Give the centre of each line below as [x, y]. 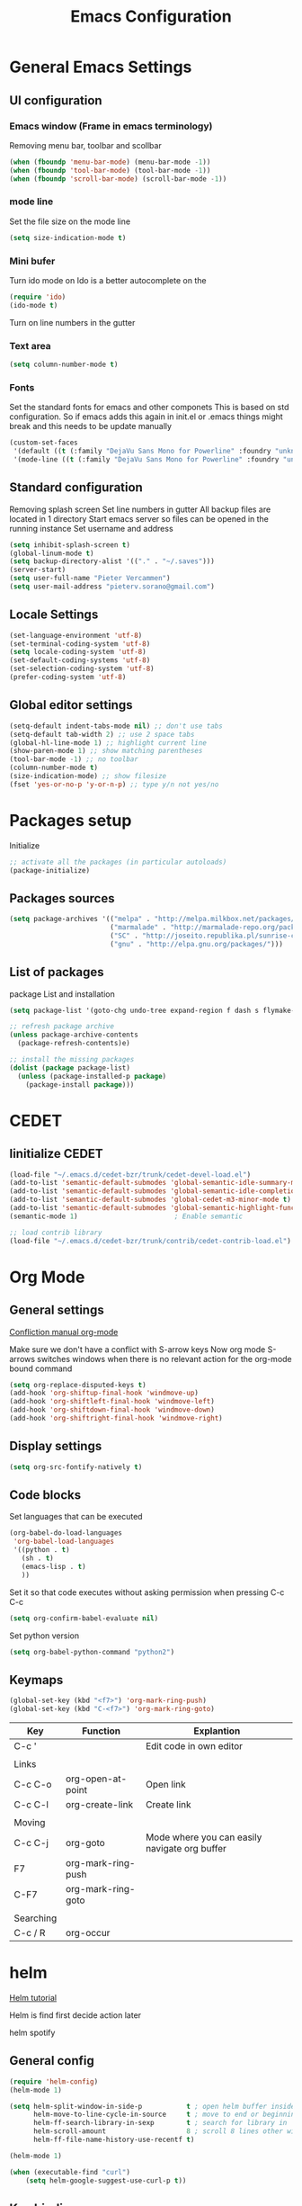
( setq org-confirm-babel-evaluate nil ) [84, 1618]
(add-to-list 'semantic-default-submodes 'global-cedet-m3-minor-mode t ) [151, 1200]
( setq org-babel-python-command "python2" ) [92, 1652]
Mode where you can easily [204, 1837]
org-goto [85, 1843]
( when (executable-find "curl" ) [70, 2172]
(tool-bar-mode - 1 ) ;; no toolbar [74, 759]
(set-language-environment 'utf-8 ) [76, 635]
